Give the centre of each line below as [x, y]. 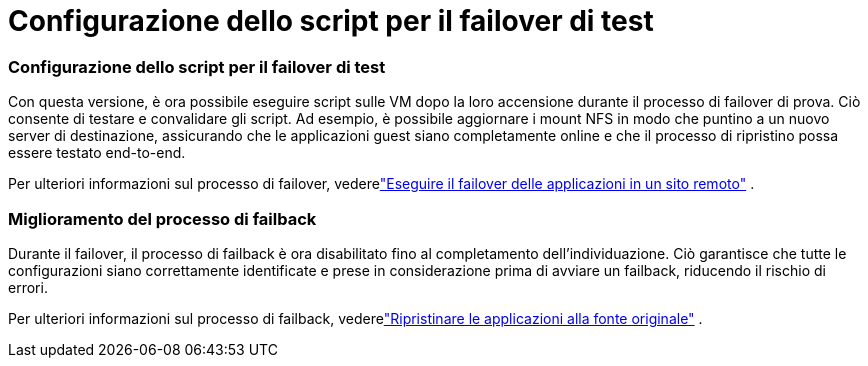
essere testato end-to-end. [97, 153]
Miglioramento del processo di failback [162, 218]
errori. [28, 287]
